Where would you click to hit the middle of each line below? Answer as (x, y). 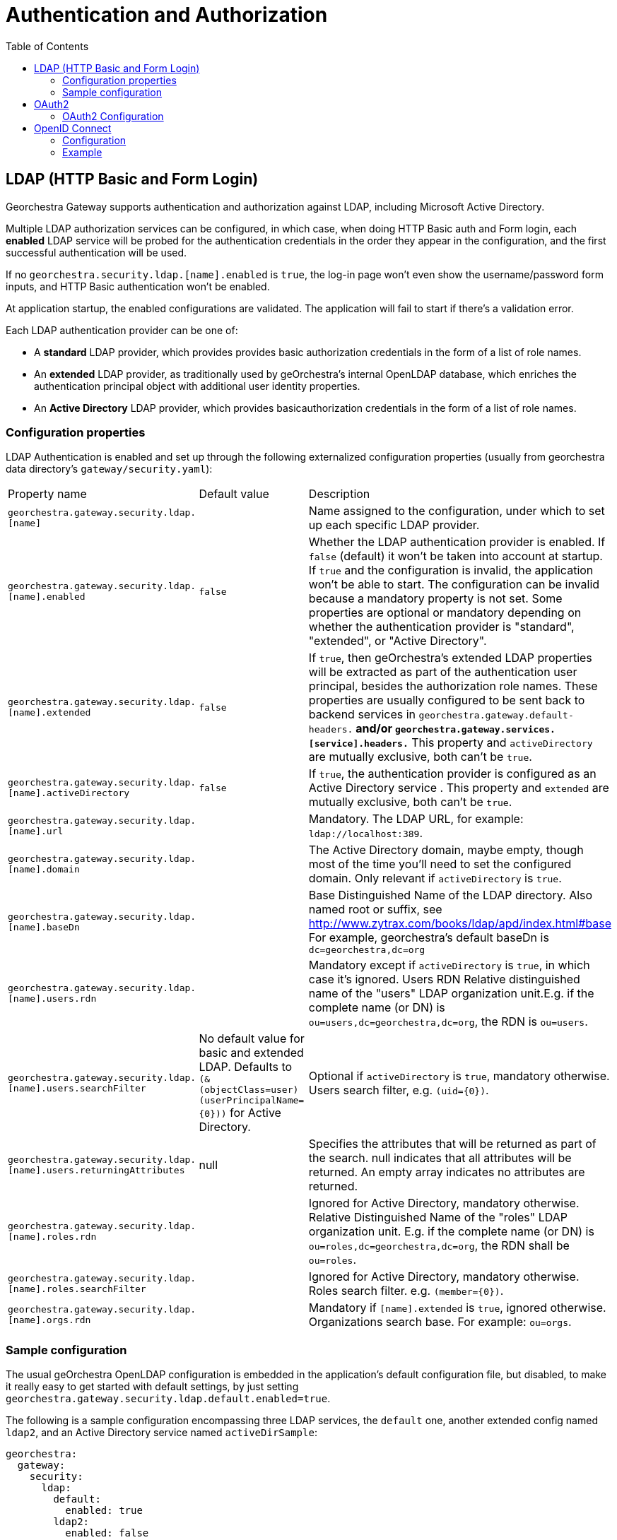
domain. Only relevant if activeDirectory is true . (435, 878)
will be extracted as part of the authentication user (443, 672)
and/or (374, 729)
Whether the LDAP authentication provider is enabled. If (457, 542)
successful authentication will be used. (96, 252)
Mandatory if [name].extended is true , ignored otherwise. (457, 1308)
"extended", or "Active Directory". (398, 641)
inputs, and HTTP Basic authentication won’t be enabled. (138, 286)
